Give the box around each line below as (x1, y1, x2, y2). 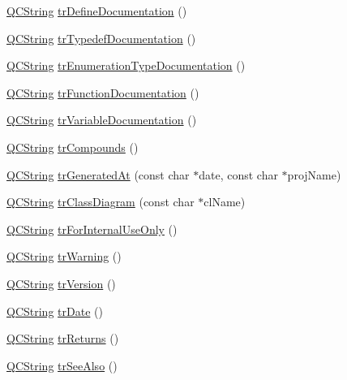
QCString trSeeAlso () (6, 356, 118, 374)
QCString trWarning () (6, 248, 122, 265)
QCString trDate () (6, 302, 103, 319)
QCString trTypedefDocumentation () (6, 29, 196, 46)
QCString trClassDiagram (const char (6, 193, 195, 210)
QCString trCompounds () (6, 138, 139, 155)
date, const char (199, 166, 278, 183)
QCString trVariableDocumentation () (6, 111, 197, 128)
